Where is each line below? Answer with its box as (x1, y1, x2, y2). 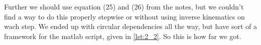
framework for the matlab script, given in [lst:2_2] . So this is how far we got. (4, 30, 241, 41)
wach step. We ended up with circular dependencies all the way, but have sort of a (4, 21, 257, 31)
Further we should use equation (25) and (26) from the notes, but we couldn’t (4, 1, 244, 11)
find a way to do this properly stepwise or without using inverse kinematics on (4, 11, 245, 21)
